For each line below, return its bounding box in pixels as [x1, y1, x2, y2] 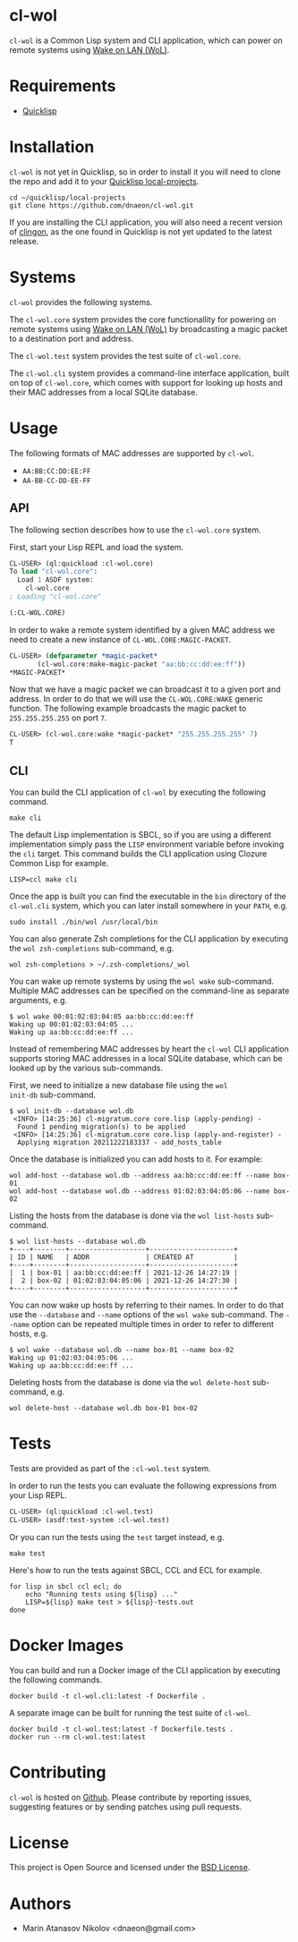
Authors [9, 1894, 72, 1913]
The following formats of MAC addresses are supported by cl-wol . [9, 447, 255, 458]
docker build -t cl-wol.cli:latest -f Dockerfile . [9, 1691, 206, 1700]
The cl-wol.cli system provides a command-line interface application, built [9, 368, 289, 379]
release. [9, 235, 39, 246]
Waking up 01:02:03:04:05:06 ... [9, 1353, 134, 1362]
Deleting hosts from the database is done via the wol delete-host [9, 1376, 251, 1387]
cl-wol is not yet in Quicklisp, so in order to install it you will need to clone [9, 166, 281, 177]
